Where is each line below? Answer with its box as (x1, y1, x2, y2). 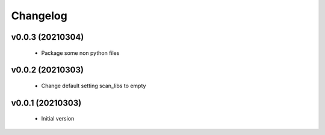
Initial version (41, 115, 75, 122)
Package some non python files (41, 49, 120, 57)
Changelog (11, 9, 67, 22)
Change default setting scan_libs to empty (41, 82, 146, 89)
